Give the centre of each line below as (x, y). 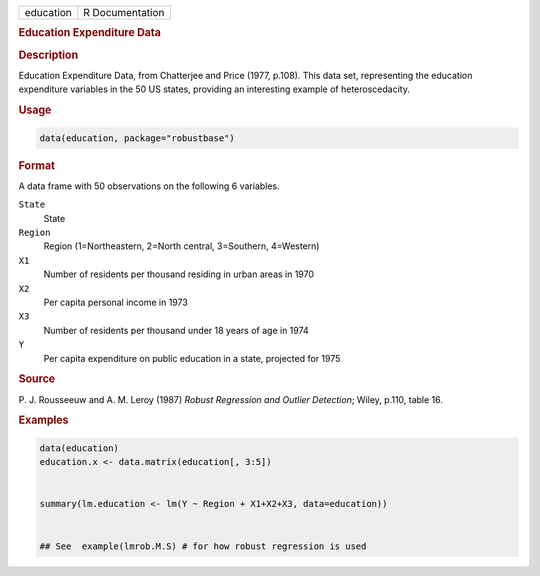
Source (37, 379)
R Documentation (124, 12)
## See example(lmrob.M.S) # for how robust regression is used (203, 546)
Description (48, 55)
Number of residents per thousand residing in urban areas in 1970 (179, 274)
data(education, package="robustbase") (137, 138)
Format (36, 165)
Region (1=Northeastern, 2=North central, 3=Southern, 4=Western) (181, 246)
